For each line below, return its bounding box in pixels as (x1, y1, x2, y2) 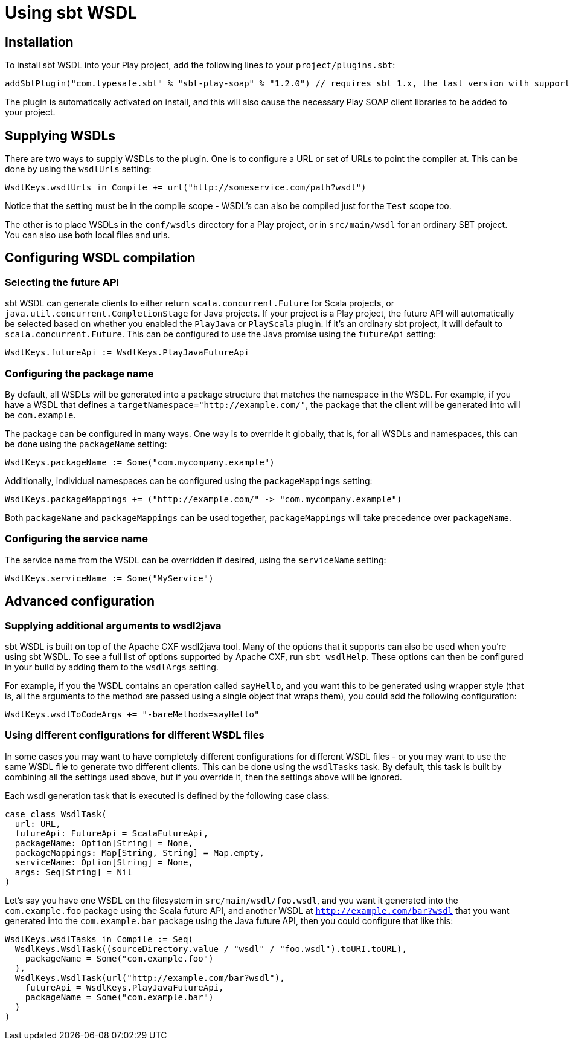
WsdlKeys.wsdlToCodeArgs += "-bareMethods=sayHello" (5, 709, 260, 719)
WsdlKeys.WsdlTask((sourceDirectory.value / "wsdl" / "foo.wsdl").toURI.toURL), (14, 943, 407, 954)
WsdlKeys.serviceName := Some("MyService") (5, 573, 214, 583)
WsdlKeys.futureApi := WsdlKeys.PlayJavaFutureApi (5, 348, 249, 358)
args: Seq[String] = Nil (14, 867, 132, 877)
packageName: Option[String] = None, (14, 838, 193, 848)
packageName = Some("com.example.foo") (25, 953, 214, 963)
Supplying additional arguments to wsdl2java (5, 619, 222, 632)
